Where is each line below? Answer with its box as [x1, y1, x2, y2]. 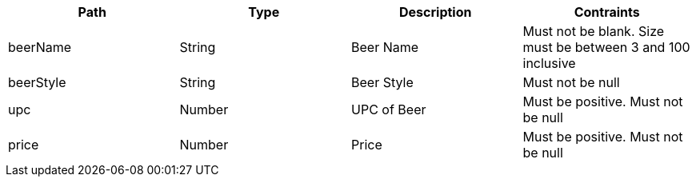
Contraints [574, 4, 640, 20]
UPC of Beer [351, 101, 426, 117]
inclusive [522, 55, 576, 71]
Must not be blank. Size [522, 23, 665, 39]
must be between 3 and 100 [522, 39, 690, 55]
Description [399, 4, 472, 20]
